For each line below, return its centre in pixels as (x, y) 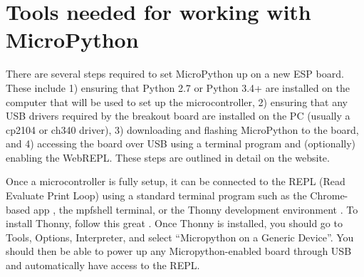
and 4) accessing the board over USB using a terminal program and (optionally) (181, 143)
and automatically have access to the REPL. (103, 265)
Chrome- (329, 195)
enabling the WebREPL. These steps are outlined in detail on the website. (168, 157)
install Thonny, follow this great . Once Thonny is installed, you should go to (174, 223)
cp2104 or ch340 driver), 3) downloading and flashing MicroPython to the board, (182, 129)
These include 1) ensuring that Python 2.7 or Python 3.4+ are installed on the (178, 87)
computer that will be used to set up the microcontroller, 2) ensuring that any (177, 101)
